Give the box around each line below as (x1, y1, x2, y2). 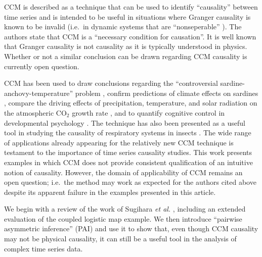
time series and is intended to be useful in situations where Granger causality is (4, 11, 251, 22)
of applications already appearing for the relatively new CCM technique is (4, 137, 234, 147)
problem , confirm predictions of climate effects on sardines (75, 87, 258, 98)
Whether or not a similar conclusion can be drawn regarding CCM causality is (4, 50, 247, 61)
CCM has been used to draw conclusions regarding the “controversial (4, 78, 218, 88)
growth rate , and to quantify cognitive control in (72, 107, 225, 118)
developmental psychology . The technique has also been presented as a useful (4, 117, 245, 128)
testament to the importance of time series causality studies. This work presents (4, 147, 252, 158)
